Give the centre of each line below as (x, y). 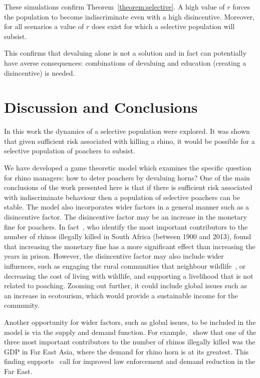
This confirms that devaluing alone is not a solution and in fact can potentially (125, 53)
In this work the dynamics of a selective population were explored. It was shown (127, 131)
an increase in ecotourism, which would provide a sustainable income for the (121, 295)
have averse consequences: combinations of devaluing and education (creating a (125, 62)
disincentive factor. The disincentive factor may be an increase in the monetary (125, 217)
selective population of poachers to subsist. (70, 151)
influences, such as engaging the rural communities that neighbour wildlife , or (125, 266)
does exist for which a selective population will (163, 26)
